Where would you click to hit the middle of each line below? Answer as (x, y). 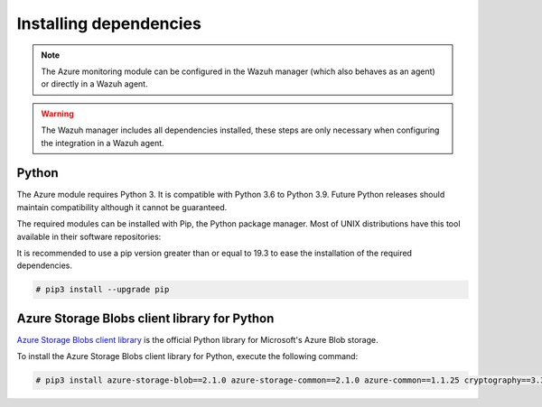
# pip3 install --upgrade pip (103, 290)
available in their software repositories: (89, 236)
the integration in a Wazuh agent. (103, 143)
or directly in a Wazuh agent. (94, 84)
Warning (57, 114)
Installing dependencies (109, 23)
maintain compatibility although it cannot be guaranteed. (122, 207)
